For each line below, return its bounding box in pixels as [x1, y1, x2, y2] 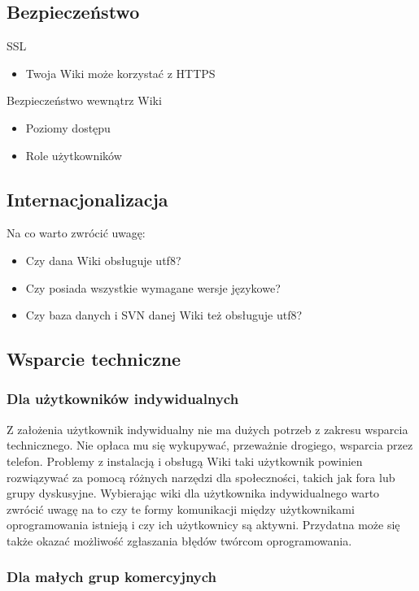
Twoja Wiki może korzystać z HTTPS [25, 64, 216, 81]
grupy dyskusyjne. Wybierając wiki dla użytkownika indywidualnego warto [7, 485, 380, 502]
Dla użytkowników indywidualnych [7, 389, 239, 409]
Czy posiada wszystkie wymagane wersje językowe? [25, 279, 281, 296]
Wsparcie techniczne [7, 346, 181, 372]
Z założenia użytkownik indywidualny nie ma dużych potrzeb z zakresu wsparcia [7, 420, 408, 437]
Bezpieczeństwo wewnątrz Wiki [7, 92, 162, 109]
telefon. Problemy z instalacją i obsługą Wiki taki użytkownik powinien [7, 452, 363, 469]
